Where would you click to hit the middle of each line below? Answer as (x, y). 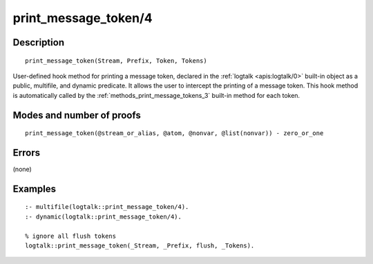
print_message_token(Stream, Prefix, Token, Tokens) (116, 61)
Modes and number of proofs (77, 115)
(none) (22, 170)
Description (39, 42)
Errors (27, 153)
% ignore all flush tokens (71, 236)
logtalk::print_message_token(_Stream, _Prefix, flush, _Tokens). (140, 246)
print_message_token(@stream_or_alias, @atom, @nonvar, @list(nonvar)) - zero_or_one (174, 133)
